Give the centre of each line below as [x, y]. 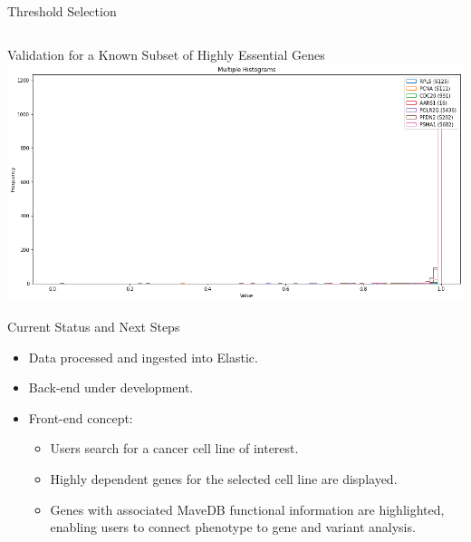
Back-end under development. [111, 387]
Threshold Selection [62, 11]
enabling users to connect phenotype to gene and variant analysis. [233, 527]
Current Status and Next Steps [94, 327]
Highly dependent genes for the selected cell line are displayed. [224, 479]
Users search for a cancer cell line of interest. [174, 448]
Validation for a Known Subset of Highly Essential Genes [166, 54]
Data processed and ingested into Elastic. [143, 357]
